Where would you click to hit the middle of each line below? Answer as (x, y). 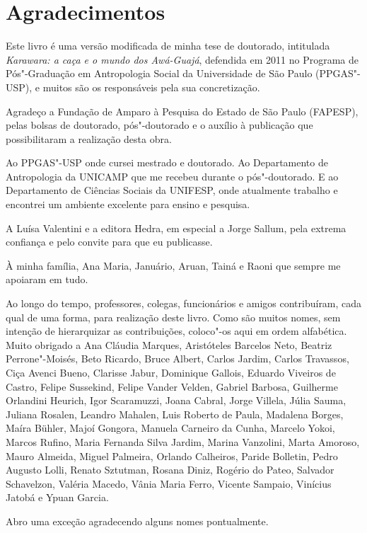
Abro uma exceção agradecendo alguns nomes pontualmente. (137, 521)
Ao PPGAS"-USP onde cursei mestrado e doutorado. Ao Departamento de (167, 162)
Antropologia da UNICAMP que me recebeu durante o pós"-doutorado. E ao (172, 176)
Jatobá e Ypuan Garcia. (57, 497)
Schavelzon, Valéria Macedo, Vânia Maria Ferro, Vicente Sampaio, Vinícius (169, 483)
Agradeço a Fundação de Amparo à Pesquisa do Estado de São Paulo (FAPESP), (182, 111)
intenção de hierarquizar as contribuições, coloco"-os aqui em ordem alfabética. (176, 331)
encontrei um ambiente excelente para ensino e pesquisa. (128, 204)
